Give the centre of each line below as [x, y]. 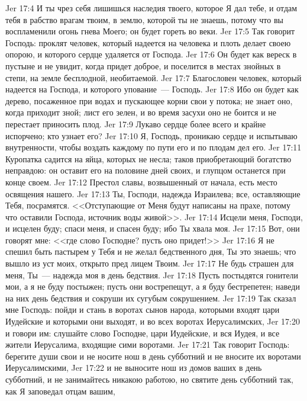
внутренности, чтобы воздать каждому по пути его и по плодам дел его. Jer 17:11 [153, 147]
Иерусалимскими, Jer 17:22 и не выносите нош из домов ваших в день [134, 368]
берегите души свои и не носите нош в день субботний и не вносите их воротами [153, 356]
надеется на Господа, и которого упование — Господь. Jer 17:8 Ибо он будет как [152, 89]
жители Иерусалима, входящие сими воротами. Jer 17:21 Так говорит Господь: [148, 344]
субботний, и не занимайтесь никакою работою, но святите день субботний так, [149, 379]
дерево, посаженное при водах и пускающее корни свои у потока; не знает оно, [149, 100]
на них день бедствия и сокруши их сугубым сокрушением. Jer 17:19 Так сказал [151, 298]
